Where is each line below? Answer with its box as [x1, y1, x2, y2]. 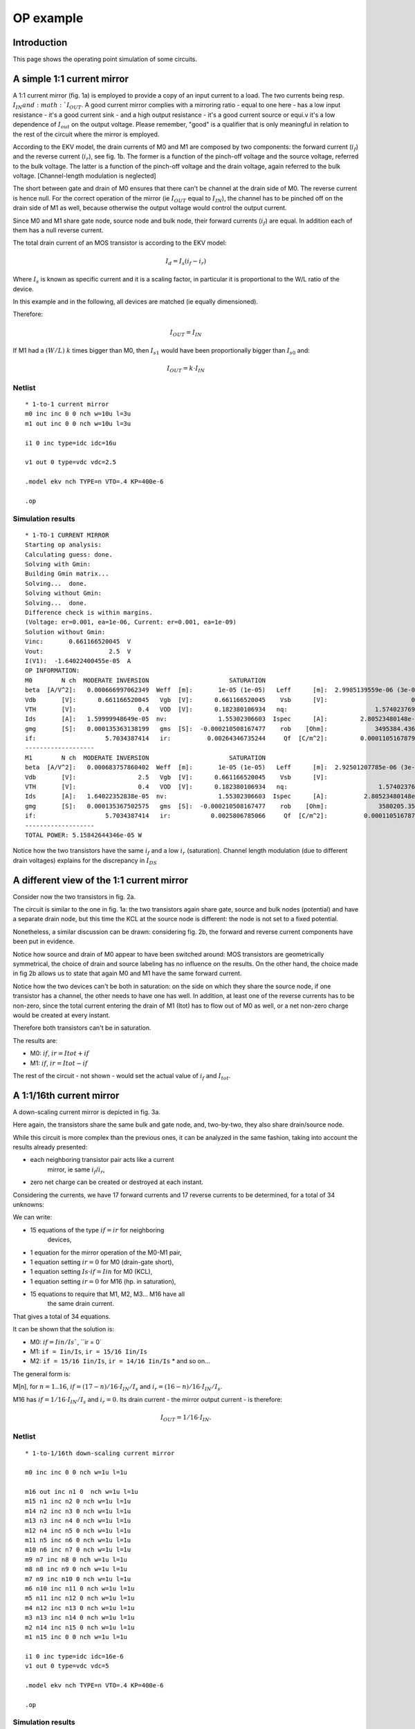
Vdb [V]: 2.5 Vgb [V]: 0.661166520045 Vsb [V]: [25, 773, 328, 781]
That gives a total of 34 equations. [12, 1312, 111, 1320]
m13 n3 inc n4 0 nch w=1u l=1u [25, 1517, 131, 1525]
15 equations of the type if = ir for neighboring [30, 1226, 165, 1234]
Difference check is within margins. [25, 609, 154, 616]
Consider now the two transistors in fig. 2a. [12, 892, 136, 900]
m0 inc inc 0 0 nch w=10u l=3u [25, 410, 131, 418]
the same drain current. [47, 1300, 114, 1308]
